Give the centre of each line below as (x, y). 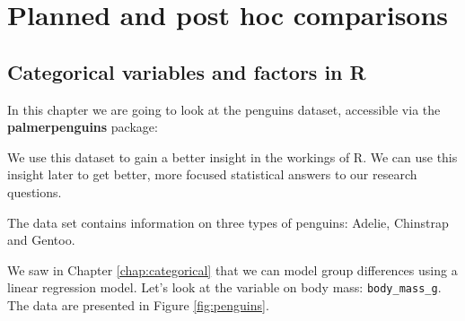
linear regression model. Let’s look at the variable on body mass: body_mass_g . (224, 287)
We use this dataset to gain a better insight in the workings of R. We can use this (232, 156)
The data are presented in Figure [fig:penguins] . (138, 304)
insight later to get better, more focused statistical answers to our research (212, 174)
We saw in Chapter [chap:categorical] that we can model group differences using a (232, 269)
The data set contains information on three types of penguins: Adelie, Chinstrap (228, 222)
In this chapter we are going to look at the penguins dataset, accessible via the (224, 109)
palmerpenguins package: (83, 127)
